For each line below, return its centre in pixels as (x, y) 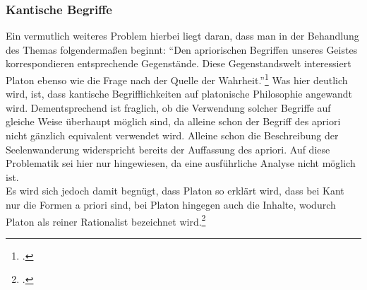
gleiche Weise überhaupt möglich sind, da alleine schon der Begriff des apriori (173, 121)
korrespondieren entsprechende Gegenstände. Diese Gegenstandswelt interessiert (179, 63)
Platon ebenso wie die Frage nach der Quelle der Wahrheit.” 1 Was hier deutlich (177, 79)
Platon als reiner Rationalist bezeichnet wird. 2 (106, 220)
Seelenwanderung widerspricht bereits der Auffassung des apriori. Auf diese (168, 149)
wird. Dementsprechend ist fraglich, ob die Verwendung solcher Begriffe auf (168, 107)
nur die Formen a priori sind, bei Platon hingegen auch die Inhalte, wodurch (171, 204)
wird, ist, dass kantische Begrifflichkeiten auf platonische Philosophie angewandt (179, 94)
